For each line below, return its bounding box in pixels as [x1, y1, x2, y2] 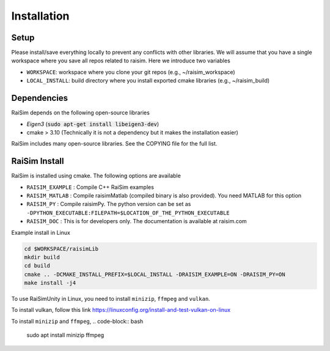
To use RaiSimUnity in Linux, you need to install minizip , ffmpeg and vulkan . [11, 295, 210, 303]
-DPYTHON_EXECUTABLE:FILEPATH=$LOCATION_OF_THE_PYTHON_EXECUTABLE [26, 209, 230, 216]
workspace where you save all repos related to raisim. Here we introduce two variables [11, 57, 230, 64]
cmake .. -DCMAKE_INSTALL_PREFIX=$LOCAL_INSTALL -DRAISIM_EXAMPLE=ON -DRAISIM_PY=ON [24, 271, 285, 278]
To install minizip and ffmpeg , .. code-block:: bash [11, 317, 144, 325]
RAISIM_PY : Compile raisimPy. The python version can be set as [26, 201, 191, 208]
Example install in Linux [11, 229, 70, 236]
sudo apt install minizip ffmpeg [26, 331, 105, 339]
